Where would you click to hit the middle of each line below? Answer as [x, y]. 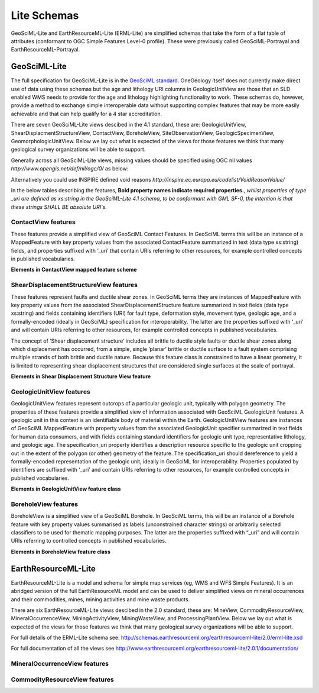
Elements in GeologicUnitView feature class [66, 489]
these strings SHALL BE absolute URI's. [59, 207]
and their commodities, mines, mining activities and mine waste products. [100, 599]
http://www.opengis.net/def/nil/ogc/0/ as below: [70, 169]
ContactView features [43, 222]
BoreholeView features [45, 504]
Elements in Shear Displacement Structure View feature [81, 376]
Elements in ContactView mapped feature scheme [74, 270]
